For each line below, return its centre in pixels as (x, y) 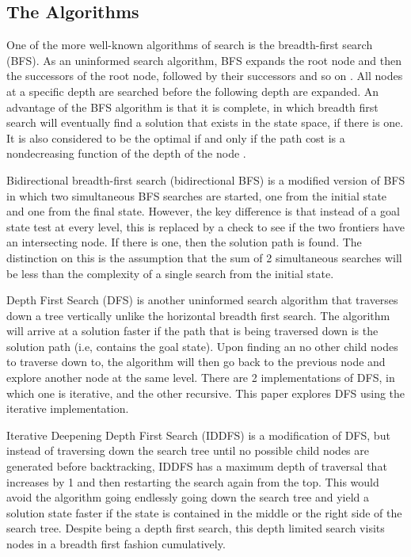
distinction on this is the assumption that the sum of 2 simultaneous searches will (204, 257)
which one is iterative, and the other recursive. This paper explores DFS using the (206, 393)
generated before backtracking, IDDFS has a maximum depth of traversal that (197, 466)
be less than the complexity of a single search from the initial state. (170, 273)
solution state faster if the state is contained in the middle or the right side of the (204, 512)
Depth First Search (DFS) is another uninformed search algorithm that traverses (202, 300)
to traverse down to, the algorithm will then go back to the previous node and (196, 362)
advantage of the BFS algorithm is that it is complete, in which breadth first (192, 107)
